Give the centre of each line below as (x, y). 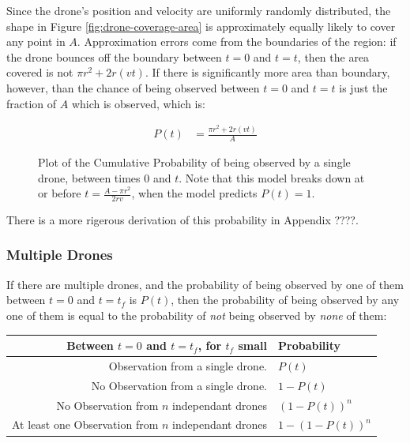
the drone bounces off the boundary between (114, 56)
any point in (36, 41)
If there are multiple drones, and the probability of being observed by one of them (205, 284)
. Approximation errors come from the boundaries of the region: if (237, 41)
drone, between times (89, 177)
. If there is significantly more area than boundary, (267, 72)
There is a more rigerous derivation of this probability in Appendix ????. (182, 219)
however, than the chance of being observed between (133, 87)
